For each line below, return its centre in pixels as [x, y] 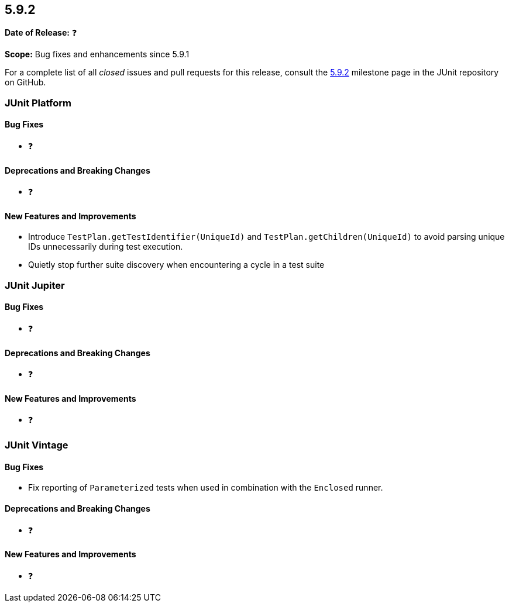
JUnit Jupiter [35, 285]
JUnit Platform [38, 103]
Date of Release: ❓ [41, 33]
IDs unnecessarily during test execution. [106, 247]
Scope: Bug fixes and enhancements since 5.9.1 [97, 54]
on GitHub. [25, 82]
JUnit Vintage [37, 445]
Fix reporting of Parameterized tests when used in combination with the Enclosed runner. [206, 488]
